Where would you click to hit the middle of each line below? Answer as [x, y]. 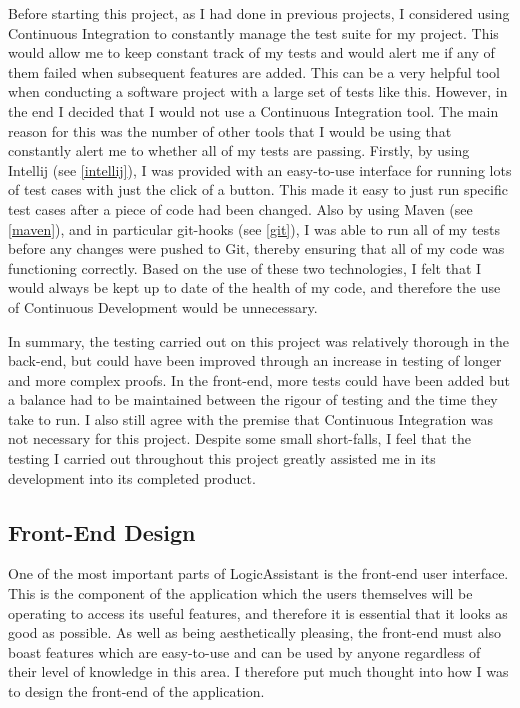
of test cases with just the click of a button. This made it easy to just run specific [258, 189]
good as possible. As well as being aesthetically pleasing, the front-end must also [255, 632]
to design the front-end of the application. [136, 691]
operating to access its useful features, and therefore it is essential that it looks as [258, 612]
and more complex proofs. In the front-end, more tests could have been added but [259, 379]
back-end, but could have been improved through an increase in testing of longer [255, 360]
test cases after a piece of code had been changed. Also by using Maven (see [240, 208]
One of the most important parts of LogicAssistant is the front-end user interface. [258, 573]
